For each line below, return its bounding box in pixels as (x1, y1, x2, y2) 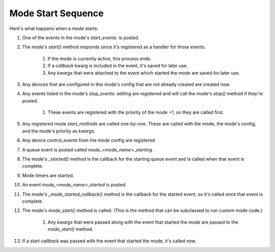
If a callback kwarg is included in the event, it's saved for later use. (47, 62, 188, 69)
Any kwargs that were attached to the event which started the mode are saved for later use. (47, 70, 240, 76)
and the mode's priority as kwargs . (22, 128, 96, 134)
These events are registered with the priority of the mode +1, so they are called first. (47, 109, 224, 115)
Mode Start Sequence (9, 8, 104, 19)
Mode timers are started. (22, 172, 74, 178)
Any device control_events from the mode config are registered (22, 137, 155, 143)
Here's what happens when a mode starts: (9, 25, 99, 31)
